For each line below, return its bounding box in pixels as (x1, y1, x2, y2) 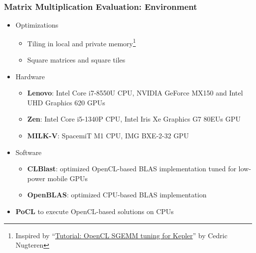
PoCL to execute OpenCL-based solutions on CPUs (15, 206, 174, 216)
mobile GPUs (47, 173, 88, 183)
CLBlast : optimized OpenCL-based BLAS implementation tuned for (27, 163, 236, 174)
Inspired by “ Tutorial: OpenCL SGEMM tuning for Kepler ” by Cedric (15, 230, 227, 240)
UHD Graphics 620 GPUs (27, 97, 105, 107)
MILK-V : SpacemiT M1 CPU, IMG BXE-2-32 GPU (27, 130, 189, 141)
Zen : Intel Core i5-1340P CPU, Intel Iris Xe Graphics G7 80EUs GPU (27, 114, 241, 124)
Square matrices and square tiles (27, 55, 126, 65)
